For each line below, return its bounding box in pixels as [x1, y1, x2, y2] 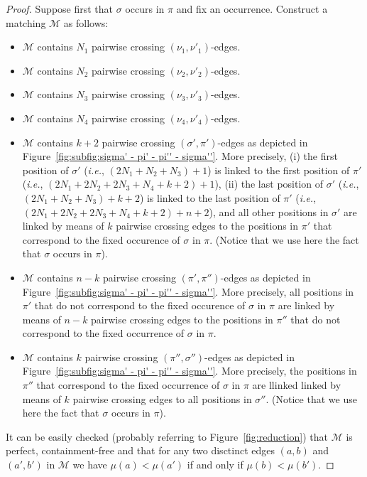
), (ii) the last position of [214, 176, 324, 191]
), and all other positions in [209, 204, 329, 219]
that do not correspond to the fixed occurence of [34, 298, 246, 313]
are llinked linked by [252, 377, 341, 392]
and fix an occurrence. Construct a [176, 1, 328, 16]
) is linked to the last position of [139, 190, 280, 205]
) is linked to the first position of [207, 162, 350, 177]
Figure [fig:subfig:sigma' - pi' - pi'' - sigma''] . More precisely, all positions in [22, 284, 354, 299]
